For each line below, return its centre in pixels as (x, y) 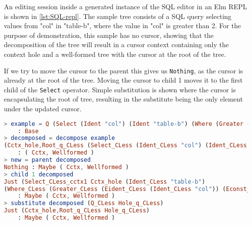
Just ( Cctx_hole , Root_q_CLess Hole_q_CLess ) (77, 211)
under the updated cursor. (43, 109)
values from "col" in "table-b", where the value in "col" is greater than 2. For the (122, 26)
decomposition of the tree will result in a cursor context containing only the (116, 44)
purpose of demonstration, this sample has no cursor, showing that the (109, 35)
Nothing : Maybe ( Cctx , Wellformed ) (66, 167)
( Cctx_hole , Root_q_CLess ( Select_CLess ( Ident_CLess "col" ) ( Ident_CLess (126, 146)
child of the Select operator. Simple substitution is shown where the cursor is (120, 89)
